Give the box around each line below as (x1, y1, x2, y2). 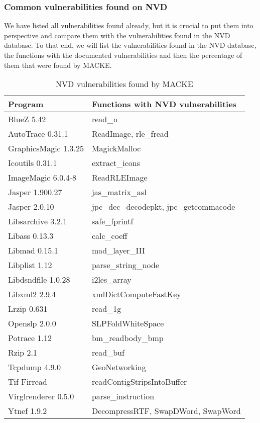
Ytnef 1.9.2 (8, 405, 47, 417)
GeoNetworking (91, 361, 146, 373)
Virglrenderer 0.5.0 (8, 390, 74, 402)
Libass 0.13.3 (8, 230, 54, 242)
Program (8, 98, 44, 110)
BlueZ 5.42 (8, 113, 46, 125)
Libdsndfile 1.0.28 (8, 274, 70, 286)
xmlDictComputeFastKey (91, 288, 181, 300)
